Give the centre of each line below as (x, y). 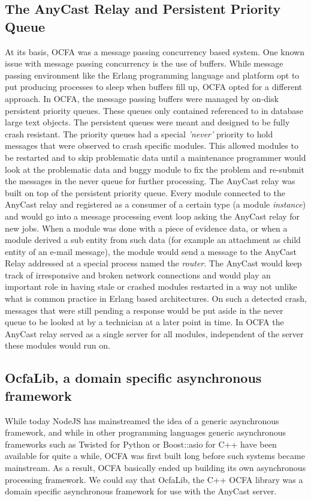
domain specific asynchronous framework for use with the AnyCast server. (141, 491)
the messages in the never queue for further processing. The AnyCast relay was (150, 181)
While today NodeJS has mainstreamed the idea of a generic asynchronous (142, 420)
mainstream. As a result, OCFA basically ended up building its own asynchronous (155, 467)
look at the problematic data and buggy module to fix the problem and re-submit (155, 169)
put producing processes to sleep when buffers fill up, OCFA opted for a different (154, 87)
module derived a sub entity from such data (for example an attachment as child (153, 240)
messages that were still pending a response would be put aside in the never (144, 310)
